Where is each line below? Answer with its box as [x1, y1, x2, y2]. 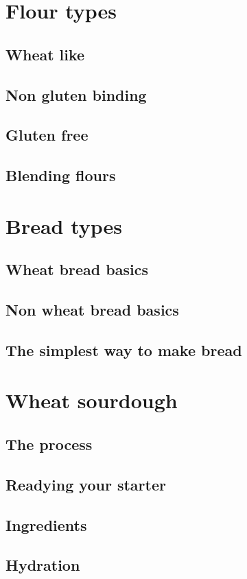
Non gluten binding [5, 84, 147, 105]
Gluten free [5, 124, 89, 145]
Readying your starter [5, 473, 166, 495]
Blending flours [5, 165, 116, 186]
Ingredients [5, 514, 87, 535]
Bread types [5, 211, 123, 239]
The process [5, 433, 93, 454]
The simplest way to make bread [5, 339, 242, 360]
